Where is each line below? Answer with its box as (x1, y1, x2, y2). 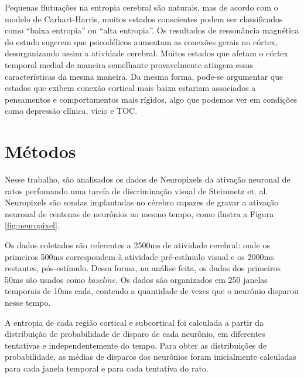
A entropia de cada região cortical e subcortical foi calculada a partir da (5, 316, 264, 328)
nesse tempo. (5, 296, 51, 308)
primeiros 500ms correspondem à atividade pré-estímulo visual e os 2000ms (5, 250, 274, 262)
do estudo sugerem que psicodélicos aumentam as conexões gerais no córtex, (5, 35, 278, 48)
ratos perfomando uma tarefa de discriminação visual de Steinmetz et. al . (5, 184, 268, 197)
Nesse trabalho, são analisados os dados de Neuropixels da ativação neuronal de (5, 173, 291, 185)
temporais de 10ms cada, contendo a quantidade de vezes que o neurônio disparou (5, 285, 299, 297)
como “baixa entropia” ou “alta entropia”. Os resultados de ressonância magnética (5, 24, 299, 36)
